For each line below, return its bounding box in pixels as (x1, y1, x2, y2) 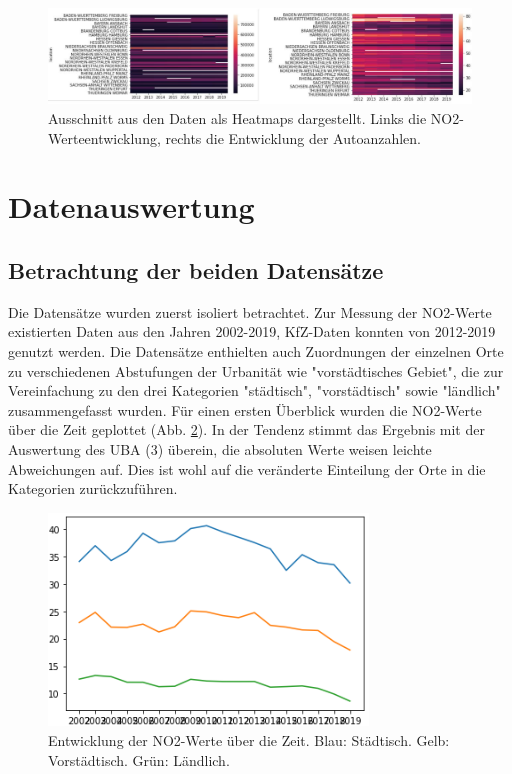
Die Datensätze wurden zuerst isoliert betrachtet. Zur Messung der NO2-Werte (8, 301, 492, 322)
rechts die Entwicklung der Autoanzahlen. (165, 127, 421, 148)
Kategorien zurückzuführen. (8, 478, 178, 499)
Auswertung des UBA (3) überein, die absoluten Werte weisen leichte (8, 438, 432, 459)
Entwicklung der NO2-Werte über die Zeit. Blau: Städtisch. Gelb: (48, 729, 450, 750)
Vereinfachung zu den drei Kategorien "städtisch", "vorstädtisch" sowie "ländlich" (8, 380, 501, 401)
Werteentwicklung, (48, 127, 161, 148)
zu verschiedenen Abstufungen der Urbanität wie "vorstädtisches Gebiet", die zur (8, 360, 504, 381)
